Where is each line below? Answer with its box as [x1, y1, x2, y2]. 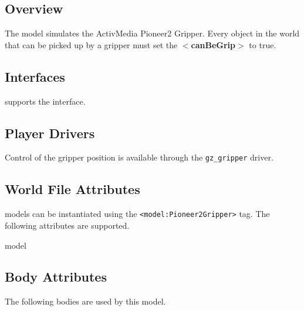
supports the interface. [5, 95, 86, 107]
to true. [249, 38, 276, 51]
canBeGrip [191, 38, 236, 51]
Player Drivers [5, 123, 95, 142]
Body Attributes [5, 267, 107, 286]
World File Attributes [5, 180, 140, 198]
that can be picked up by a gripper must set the [5, 38, 178, 51]
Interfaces [5, 67, 65, 85]
